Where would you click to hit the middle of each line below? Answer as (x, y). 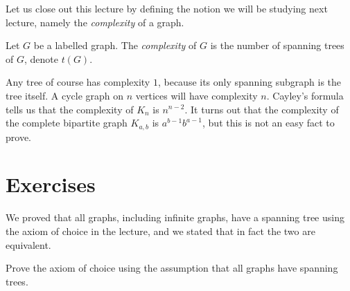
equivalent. (28, 244)
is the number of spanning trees (277, 45)
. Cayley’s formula (305, 95)
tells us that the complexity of (70, 109)
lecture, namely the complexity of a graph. (95, 22)
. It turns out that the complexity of (262, 109)
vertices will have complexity (196, 95)
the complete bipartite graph (67, 123)
